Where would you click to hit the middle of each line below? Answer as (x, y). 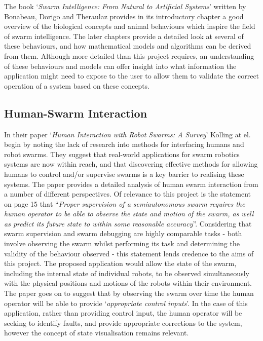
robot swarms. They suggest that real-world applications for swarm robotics (122, 154)
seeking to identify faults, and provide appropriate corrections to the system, (123, 323)
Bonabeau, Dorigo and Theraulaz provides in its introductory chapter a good (124, 16)
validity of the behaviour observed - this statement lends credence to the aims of (129, 253)
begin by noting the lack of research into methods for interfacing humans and (124, 144)
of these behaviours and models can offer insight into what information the (120, 66)
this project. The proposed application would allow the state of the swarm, (120, 263)
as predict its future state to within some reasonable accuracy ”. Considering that (128, 223)
